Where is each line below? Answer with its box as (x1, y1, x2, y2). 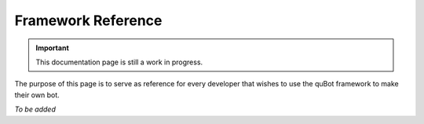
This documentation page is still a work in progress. (35, 57, 203, 67)
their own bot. (14, 90, 60, 100)
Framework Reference (14, 12, 163, 29)
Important (35, 43, 70, 53)
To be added (14, 104, 57, 114)
